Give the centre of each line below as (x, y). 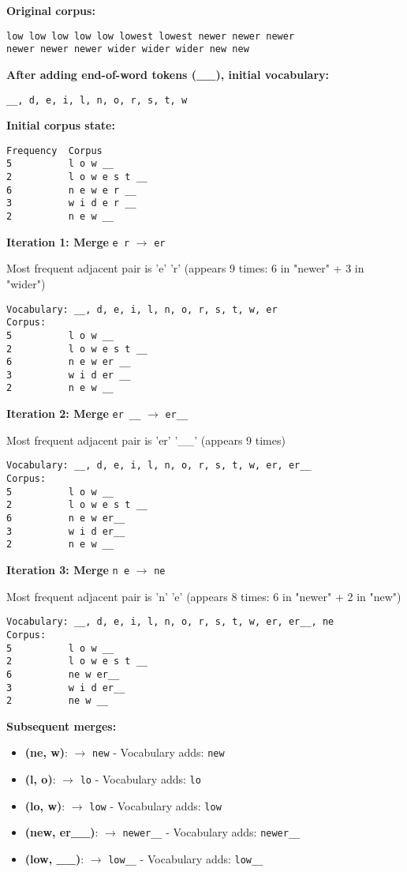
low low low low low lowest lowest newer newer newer (151, 36)
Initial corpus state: (61, 125)
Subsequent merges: (62, 725)
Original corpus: (51, 10)
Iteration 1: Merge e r (68, 241)
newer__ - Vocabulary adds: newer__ (211, 832)
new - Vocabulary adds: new (159, 752)
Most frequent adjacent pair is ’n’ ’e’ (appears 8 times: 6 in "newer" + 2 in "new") (204, 596)
